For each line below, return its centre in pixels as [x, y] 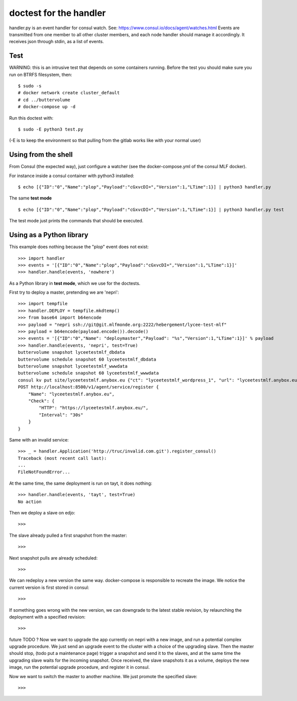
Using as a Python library [49, 235]
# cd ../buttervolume [44, 100]
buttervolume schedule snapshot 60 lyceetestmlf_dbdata [87, 359]
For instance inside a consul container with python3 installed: [72, 176]
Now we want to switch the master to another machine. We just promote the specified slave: [103, 676]
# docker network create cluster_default [69, 93]
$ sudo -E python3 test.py [51, 129]
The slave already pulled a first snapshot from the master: [68, 535]
